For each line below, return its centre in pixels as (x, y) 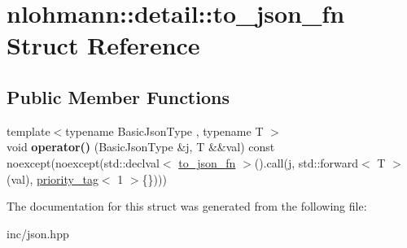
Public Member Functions (118, 96)
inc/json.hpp (38, 233)
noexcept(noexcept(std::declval (83, 162)
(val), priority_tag (53, 178)
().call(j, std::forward (306, 162)
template (28, 131)
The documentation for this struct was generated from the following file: (187, 206)
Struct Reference (103, 45)
